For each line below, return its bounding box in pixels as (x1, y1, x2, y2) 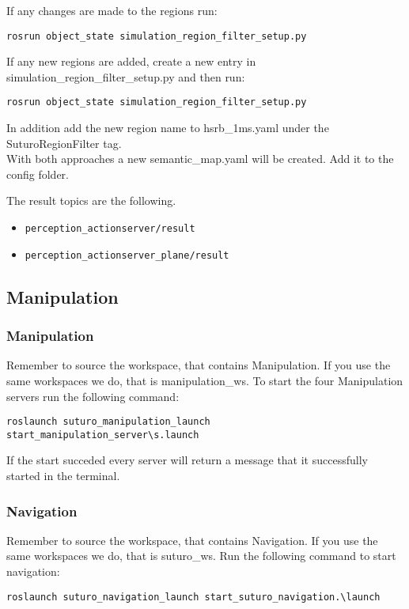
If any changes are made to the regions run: (6, 2, 218, 18)
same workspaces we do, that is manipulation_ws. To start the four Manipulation (6, 372, 403, 388)
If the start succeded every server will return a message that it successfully (6, 452, 368, 468)
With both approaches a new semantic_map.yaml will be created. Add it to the (6, 150, 394, 167)
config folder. (6, 165, 70, 182)
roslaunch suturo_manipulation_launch (6, 416, 210, 428)
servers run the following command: (6, 388, 180, 404)
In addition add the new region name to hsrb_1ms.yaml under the (6, 119, 329, 136)
